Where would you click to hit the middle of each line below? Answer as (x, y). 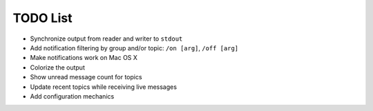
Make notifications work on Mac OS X (84, 58)
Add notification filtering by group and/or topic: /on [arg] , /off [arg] (134, 48)
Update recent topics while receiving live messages (104, 87)
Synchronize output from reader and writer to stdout (106, 39)
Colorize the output (58, 67)
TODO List (42, 18)
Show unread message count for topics (86, 77)
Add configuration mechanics (72, 96)
